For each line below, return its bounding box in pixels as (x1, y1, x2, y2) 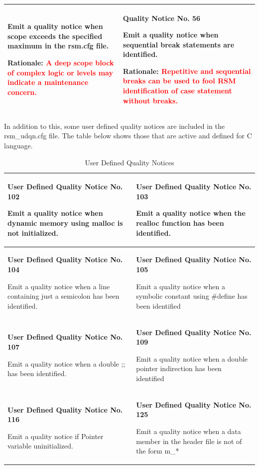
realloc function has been (136, 217, 224, 228)
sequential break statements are (123, 39, 235, 49)
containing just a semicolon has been (7, 291, 120, 301)
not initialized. (7, 227, 58, 238)
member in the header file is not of (136, 436, 242, 446)
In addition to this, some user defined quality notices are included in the (4, 120, 225, 131)
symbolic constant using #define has (136, 291, 248, 301)
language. (4, 140, 33, 150)
